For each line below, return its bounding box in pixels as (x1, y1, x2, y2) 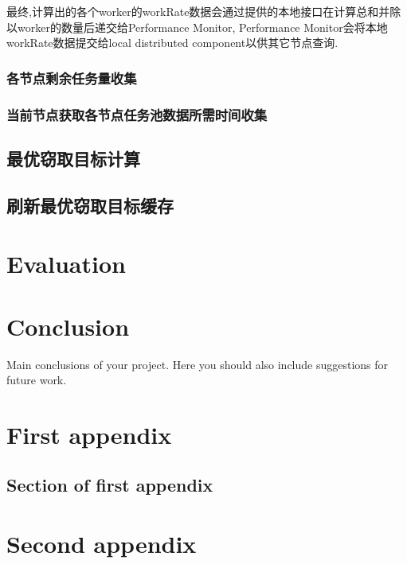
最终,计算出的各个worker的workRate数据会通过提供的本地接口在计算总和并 (6, 3, 390, 19)
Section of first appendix (6, 473, 213, 497)
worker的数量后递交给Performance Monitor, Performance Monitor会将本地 (17, 18, 388, 35)
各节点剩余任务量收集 (6, 68, 137, 88)
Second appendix (6, 527, 197, 560)
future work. (6, 371, 67, 388)
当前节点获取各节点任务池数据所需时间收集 (6, 104, 268, 124)
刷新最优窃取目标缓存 (6, 193, 174, 217)
